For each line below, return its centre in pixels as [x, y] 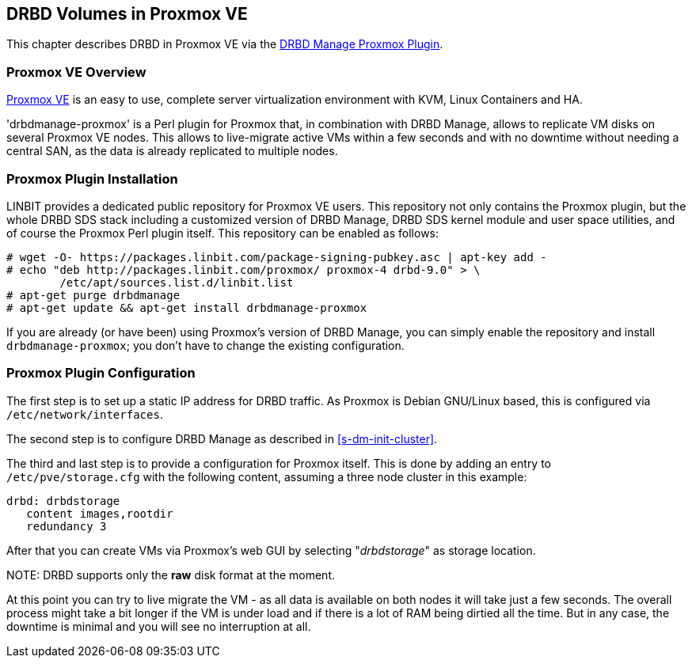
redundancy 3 [67, 526]
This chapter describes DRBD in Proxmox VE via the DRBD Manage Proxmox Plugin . [225, 44]
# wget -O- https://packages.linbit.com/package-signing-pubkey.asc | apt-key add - [277, 257]
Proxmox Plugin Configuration [101, 373]
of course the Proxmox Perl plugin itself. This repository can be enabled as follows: [223, 233]
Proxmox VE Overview [76, 72]
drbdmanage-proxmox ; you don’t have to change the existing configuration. [205, 345]
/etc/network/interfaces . [85, 414]
